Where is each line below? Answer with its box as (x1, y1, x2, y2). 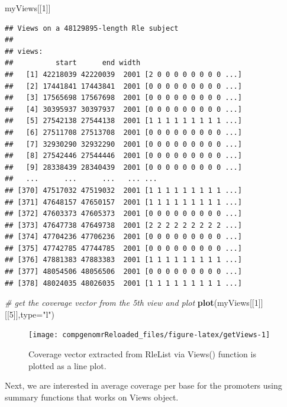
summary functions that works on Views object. (5, 390, 179, 403)
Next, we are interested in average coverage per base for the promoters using (5, 379, 282, 392)
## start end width (5, 59, 141, 67)
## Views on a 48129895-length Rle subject (5, 24, 179, 33)
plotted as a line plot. (28, 359, 107, 372)
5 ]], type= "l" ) (9, 308, 55, 320)
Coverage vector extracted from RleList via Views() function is (28, 348, 256, 360)
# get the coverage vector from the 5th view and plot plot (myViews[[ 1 (5, 296, 259, 309)
